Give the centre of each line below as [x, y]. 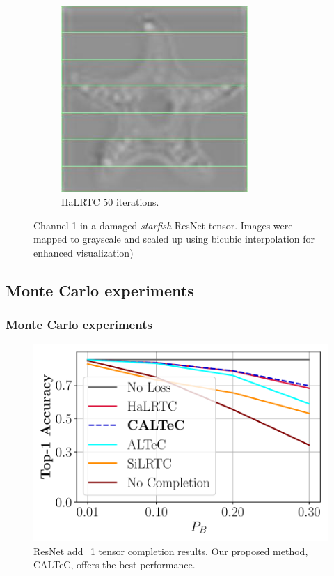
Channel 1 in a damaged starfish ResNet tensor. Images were [163, 225]
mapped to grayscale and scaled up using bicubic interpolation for [174, 239]
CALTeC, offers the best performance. [114, 564]
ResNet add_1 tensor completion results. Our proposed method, [171, 551]
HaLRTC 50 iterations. [110, 202]
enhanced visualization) [83, 252]
